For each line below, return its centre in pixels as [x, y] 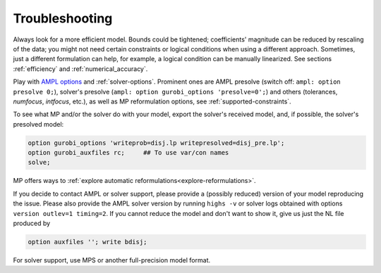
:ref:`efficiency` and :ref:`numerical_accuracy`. [80, 69]
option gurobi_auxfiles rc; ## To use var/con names [128, 153]
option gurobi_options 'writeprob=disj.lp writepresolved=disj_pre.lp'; [156, 143]
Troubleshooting [63, 18]
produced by [32, 223]
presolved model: [38, 124]
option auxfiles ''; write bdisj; [87, 242]
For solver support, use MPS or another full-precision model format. [112, 260]
